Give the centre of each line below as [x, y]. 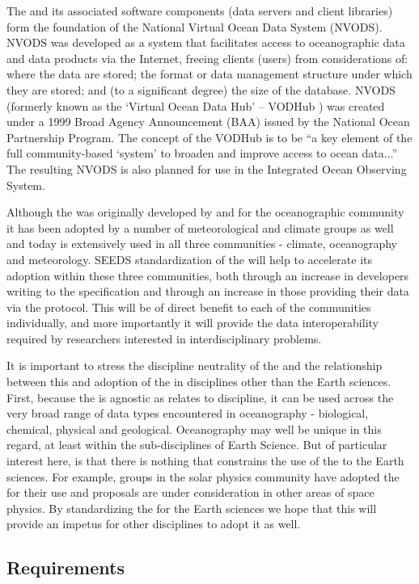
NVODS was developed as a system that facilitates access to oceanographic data [206, 42]
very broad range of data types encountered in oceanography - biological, [188, 413]
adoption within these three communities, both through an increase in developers [208, 275]
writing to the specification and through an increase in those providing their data [208, 291]
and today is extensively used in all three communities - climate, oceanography [202, 244]
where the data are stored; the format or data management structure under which [209, 74]
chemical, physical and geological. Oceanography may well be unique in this [194, 429]
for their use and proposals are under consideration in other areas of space [190, 492]
